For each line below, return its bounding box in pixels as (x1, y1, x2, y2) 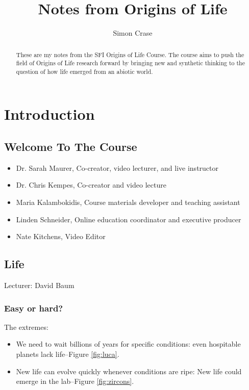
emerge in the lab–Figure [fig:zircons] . (16, 376, 134, 386)
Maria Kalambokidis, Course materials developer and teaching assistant (16, 197, 240, 207)
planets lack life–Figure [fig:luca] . (16, 349, 119, 359)
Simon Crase (113, 28, 153, 38)
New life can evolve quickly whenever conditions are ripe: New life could (16, 366, 242, 376)
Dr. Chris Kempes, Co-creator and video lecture (16, 179, 166, 190)
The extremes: (4, 321, 48, 332)
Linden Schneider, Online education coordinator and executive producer (16, 214, 241, 224)
